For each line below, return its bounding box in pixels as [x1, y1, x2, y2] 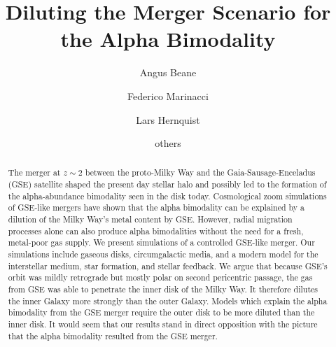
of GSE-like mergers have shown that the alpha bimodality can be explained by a [8, 201, 305, 213]
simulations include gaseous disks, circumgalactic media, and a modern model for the [8, 248, 318, 260]
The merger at [8, 167, 61, 178]
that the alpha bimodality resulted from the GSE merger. [8, 330, 218, 341]
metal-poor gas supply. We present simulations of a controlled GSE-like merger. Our [8, 236, 315, 248]
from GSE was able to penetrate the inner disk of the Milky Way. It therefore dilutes [8, 283, 318, 295]
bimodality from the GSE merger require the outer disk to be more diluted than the [8, 306, 315, 318]
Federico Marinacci [127, 88, 209, 103]
